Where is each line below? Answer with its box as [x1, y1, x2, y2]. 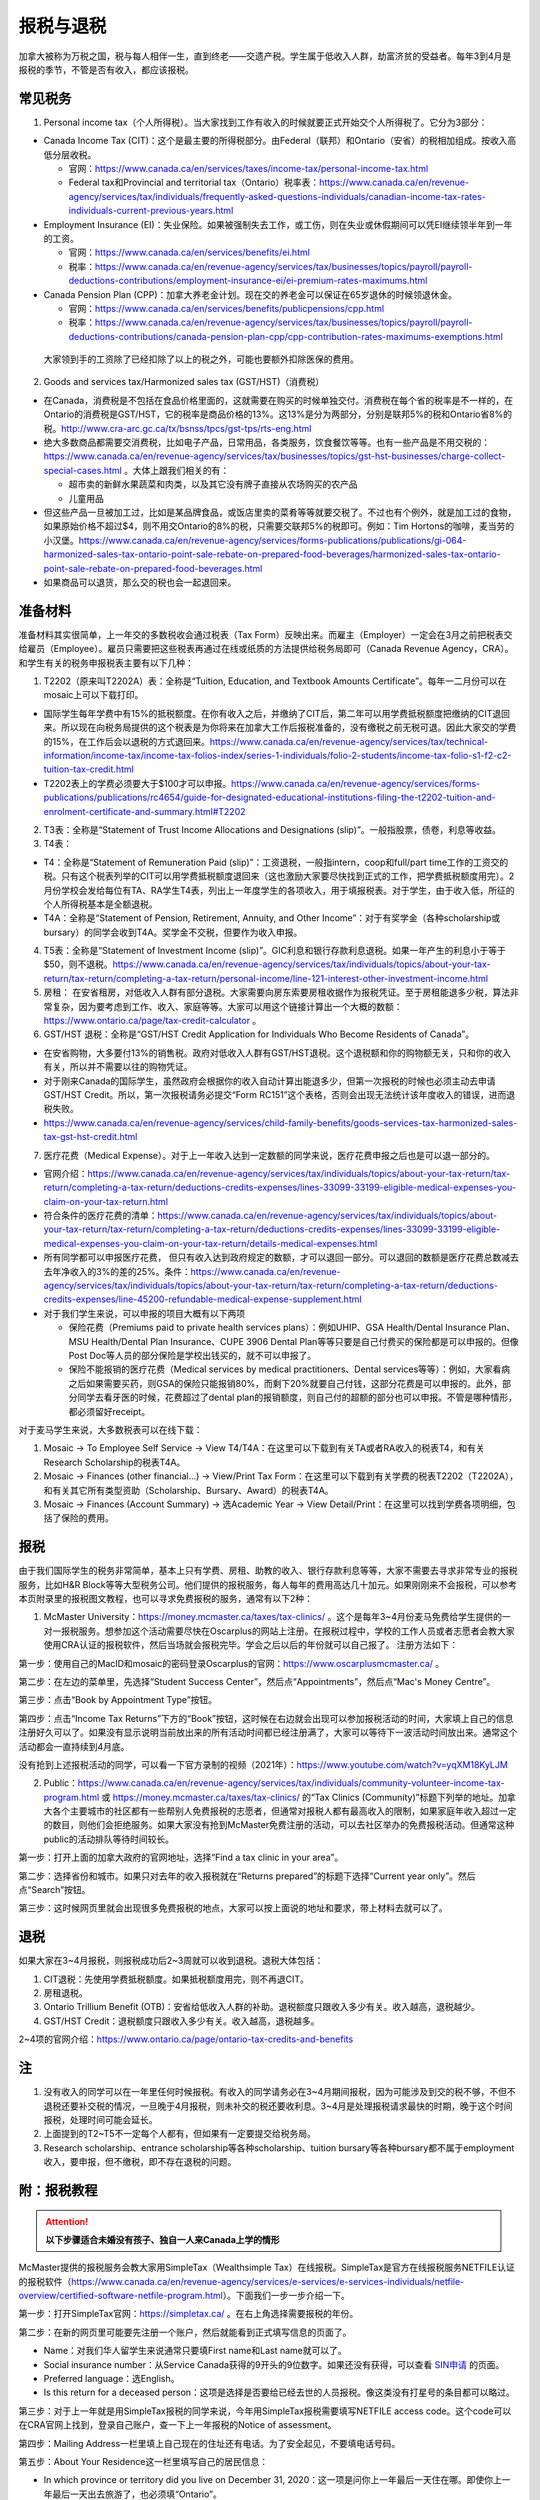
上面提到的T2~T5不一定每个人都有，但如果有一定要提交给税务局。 [43, 2128, 317, 2140]
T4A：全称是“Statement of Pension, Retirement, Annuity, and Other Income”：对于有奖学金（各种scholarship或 [43, 912, 501, 924]
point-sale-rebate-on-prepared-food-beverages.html [43, 562, 263, 574]
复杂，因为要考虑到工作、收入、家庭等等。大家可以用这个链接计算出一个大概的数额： [51, 1000, 403, 1012]
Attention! [45, 2215, 89, 2227]
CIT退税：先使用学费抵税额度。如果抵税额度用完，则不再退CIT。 [43, 1973, 310, 1985]
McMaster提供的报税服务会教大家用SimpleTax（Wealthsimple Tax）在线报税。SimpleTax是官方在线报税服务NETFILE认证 [18, 2261, 515, 2274]
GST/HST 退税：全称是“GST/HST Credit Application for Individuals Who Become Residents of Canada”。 [43, 1028, 475, 1040]
